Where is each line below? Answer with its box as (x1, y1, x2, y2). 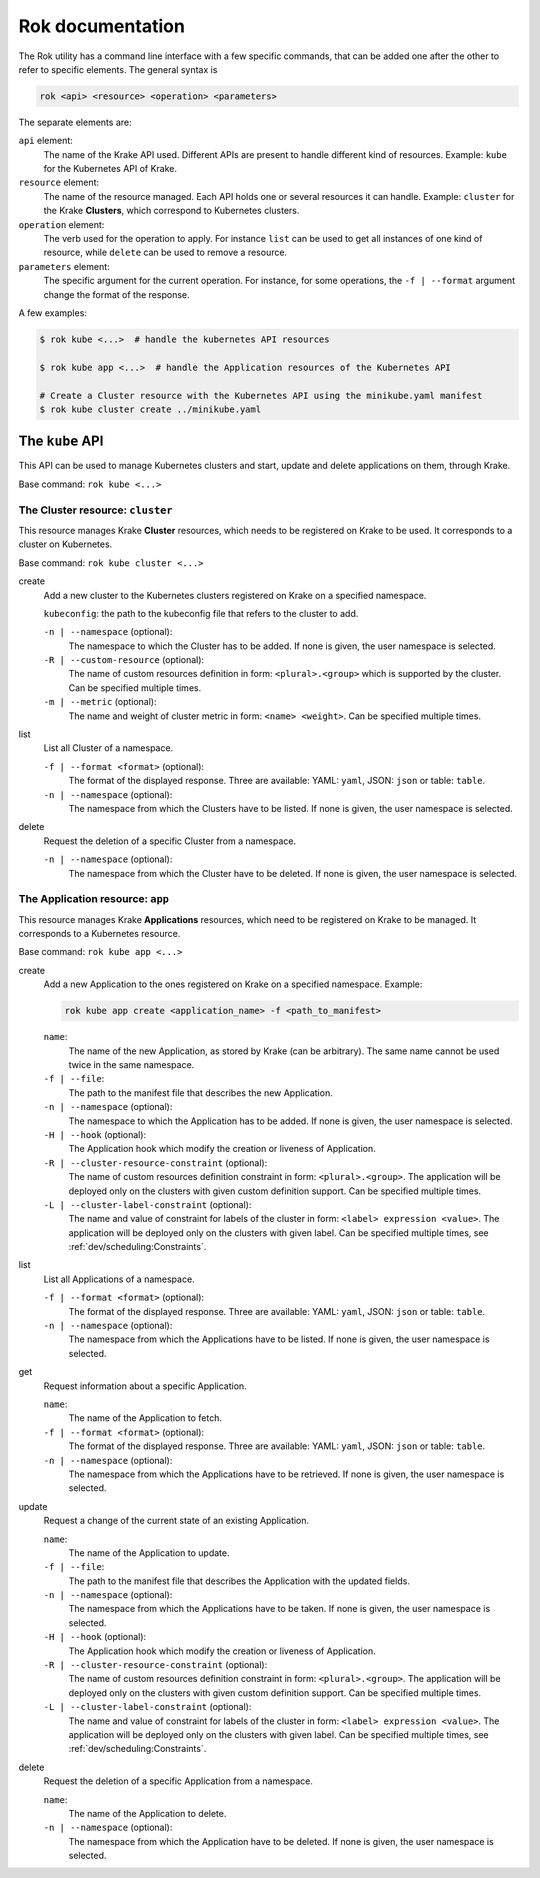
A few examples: (18, 306, 87, 319)
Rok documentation (18, 15, 185, 37)
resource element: (18, 176, 100, 189)
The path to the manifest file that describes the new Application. (68, 1086, 334, 1099)
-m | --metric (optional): (43, 696, 157, 708)
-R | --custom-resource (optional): (43, 654, 205, 666)
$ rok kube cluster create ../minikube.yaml (39, 403, 262, 415)
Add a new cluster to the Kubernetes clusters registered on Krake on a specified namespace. (43, 589, 427, 601)
